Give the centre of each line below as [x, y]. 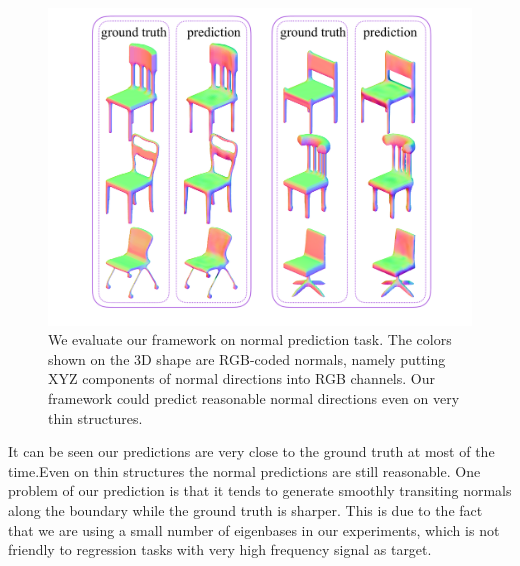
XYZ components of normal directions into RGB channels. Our [242, 378]
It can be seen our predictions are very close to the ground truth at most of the [251, 451]
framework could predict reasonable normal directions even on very [254, 397]
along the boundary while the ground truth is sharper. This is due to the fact [245, 509]
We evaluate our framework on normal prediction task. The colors [250, 339]
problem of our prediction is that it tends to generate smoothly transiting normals [260, 490]
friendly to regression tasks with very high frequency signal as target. [220, 549]
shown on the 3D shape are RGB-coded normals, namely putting [247, 358]
